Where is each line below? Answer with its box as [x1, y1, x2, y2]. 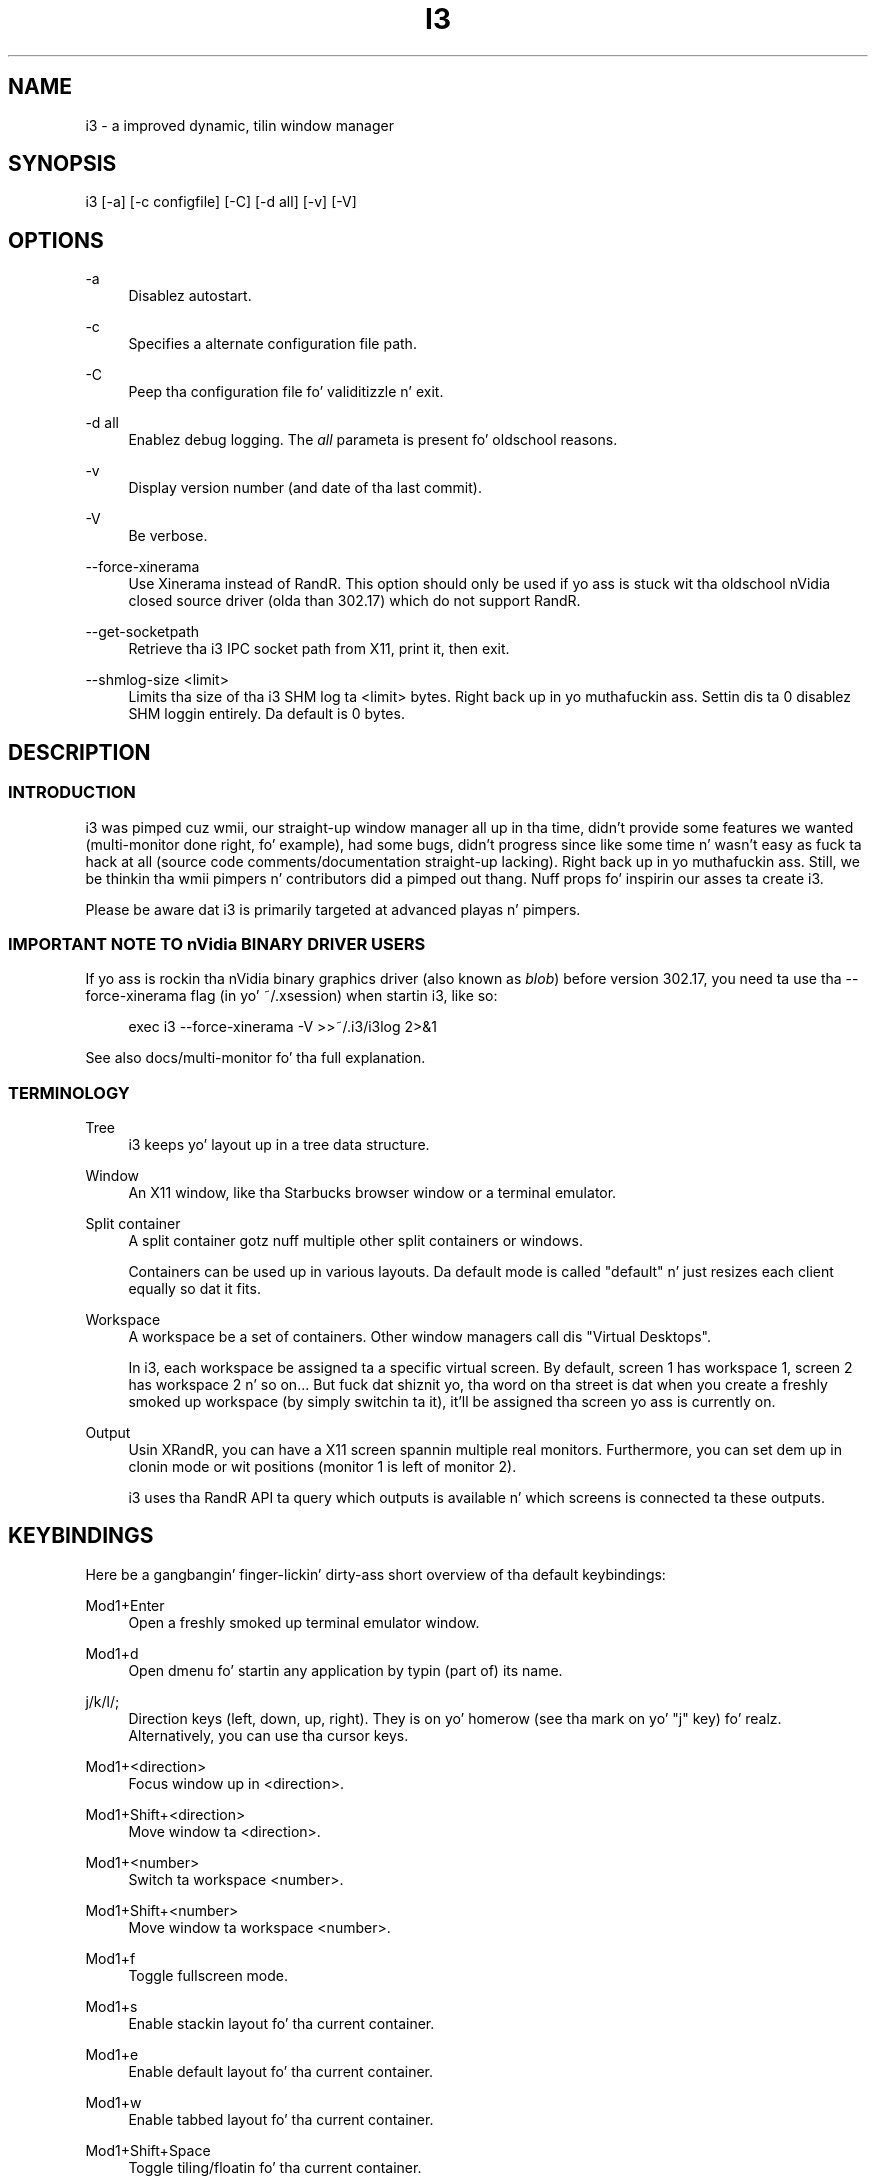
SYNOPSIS [8, 151, 117, 177]
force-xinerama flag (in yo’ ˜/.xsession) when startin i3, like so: [85, 987, 498, 1005]
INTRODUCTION [8, 782, 136, 803]
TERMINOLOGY [8, 1082, 130, 1103]
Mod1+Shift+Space [85, 2141, 211, 2159]
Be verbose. [128, 527, 208, 545]
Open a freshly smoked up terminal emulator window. [128, 1613, 480, 1631]
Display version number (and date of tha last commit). [128, 479, 482, 497]
